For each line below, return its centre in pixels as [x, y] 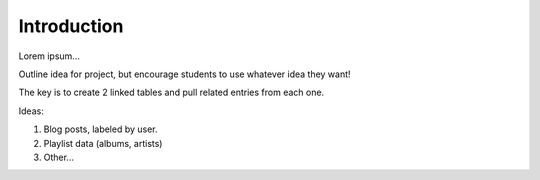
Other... [59, 157]
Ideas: [31, 111]
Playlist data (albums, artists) [103, 143]
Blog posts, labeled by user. [101, 129]
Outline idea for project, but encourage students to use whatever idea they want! [184, 74]
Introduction [71, 26]
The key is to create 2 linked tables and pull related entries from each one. [171, 92]
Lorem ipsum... [49, 56]
